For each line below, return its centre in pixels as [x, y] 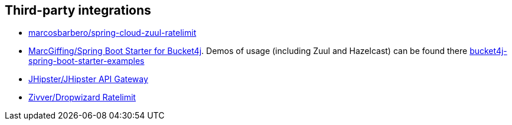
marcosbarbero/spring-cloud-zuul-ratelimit [112, 33]
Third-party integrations [78, 10]
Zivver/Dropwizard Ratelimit [82, 97]
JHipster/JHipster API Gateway [88, 79]
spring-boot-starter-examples [87, 61]
